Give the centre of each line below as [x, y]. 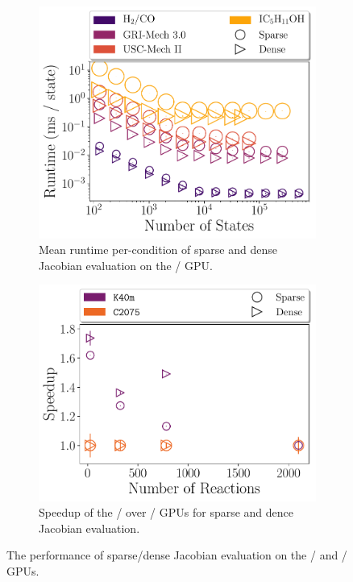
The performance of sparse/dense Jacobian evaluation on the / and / [177, 555]
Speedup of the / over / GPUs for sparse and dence [166, 512]
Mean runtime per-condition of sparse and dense [158, 249]
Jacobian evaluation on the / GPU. [126, 265]
